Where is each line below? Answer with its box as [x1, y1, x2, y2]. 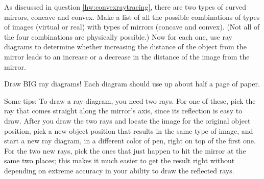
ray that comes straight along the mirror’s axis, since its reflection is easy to [4, 105, 243, 116]
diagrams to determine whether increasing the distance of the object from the [4, 41, 247, 52]
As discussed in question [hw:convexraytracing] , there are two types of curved [4, 2, 246, 12]
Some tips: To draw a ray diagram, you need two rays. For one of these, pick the [4, 95, 256, 106]
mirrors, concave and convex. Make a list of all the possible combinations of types [4, 11, 260, 22]
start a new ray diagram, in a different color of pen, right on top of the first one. [4, 135, 256, 146]
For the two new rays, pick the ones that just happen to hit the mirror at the [4, 145, 246, 156]
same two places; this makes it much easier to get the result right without [4, 155, 235, 166]
